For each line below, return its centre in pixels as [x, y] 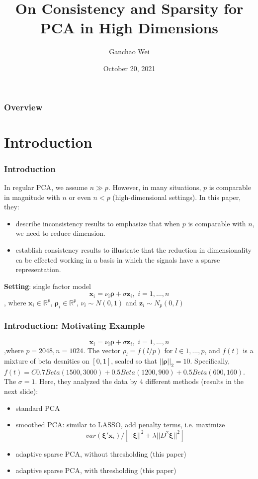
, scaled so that [134, 361]
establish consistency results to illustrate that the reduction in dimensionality [133, 249]
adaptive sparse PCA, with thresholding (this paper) [96, 470]
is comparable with [217, 223]
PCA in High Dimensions [129, 28]
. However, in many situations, [155, 187]
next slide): [21, 391]
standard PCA [38, 408]
